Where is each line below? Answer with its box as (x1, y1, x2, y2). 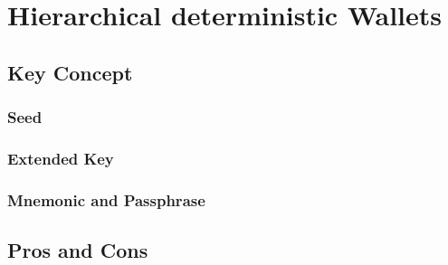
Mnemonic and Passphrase (7, 188, 205, 211)
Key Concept (7, 58, 133, 86)
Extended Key (7, 147, 114, 169)
